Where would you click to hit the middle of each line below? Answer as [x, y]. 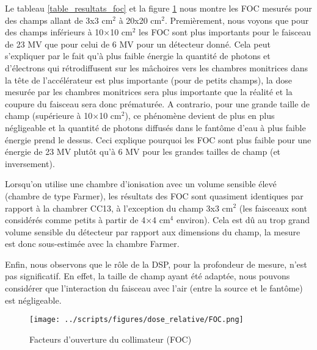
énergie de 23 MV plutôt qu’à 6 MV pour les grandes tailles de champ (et [143, 152]
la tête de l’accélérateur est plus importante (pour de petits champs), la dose [148, 80]
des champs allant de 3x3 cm [59, 20]
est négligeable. [33, 300]
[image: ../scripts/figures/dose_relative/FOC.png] [137, 320]
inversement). [30, 163]
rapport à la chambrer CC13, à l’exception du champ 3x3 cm [119, 208]
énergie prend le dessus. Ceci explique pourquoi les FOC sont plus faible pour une [158, 139]
